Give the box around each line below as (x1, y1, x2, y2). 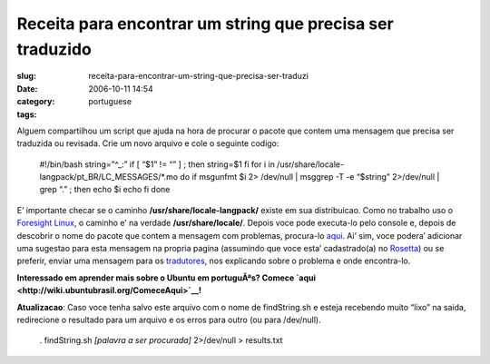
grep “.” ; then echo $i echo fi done (39, 184, 171, 195)
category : (16, 96, 55, 107)
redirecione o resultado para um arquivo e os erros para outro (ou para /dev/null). (16, 314, 321, 325)
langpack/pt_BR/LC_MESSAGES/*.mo (39, 172, 179, 182)
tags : (16, 109, 37, 120)
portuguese (88, 96, 132, 107)
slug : (16, 71, 36, 82)
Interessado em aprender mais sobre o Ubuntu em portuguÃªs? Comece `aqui (16, 272, 317, 283)
